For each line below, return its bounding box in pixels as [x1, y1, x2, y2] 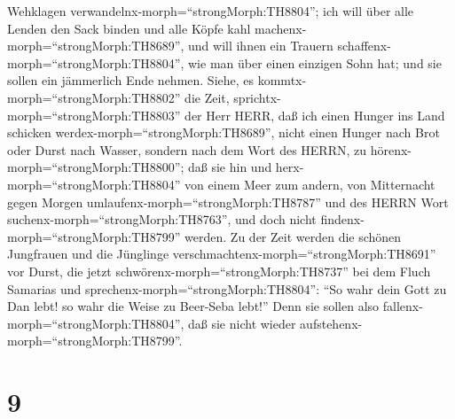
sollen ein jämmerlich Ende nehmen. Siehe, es [7, 71, 255, 89]
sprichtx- [233, 88, 281, 106]
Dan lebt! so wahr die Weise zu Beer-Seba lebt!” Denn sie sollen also [7, 297, 380, 315]
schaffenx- [337, 36, 391, 55]
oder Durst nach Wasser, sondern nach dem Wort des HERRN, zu [7, 140, 367, 159]
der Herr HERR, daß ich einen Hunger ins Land [184, 105, 445, 124]
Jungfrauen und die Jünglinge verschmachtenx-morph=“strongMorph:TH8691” [7, 244, 436, 263]
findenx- [320, 210, 365, 229]
